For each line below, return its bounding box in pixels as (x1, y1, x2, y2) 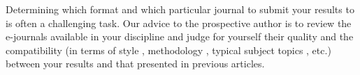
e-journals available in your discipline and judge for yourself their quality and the (6, 29, 354, 44)
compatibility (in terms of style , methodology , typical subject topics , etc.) (6, 42, 331, 57)
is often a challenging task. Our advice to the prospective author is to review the (6, 15, 352, 30)
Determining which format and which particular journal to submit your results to (6, 2, 354, 16)
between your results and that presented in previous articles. (6, 56, 265, 71)
